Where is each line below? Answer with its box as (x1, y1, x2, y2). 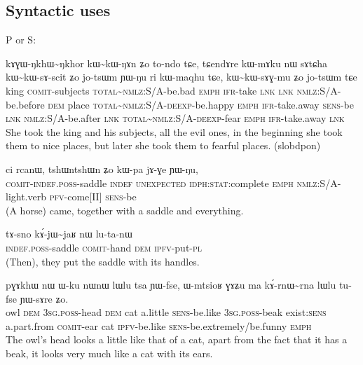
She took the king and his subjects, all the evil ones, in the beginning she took (6, 124, 343, 139)
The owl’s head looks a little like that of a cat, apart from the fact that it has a (6, 332, 348, 347)
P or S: (6, 32, 36, 47)
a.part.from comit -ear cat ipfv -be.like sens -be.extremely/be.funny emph (6, 318, 312, 333)
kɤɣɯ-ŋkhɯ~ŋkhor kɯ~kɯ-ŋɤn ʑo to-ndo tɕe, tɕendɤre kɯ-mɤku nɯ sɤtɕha (6, 55, 327, 70)
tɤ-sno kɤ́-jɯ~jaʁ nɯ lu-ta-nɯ (6, 226, 132, 241)
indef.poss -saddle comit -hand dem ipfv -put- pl (6, 240, 203, 254)
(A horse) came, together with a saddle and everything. (6, 202, 244, 217)
